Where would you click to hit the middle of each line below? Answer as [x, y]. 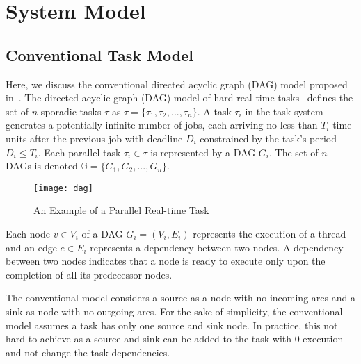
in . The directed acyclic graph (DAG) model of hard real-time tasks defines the [179, 98]
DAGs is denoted [42, 166]
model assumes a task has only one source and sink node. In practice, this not [172, 325]
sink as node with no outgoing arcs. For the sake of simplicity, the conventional [174, 311]
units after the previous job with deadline [94, 138]
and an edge [31, 247]
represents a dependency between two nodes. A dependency [217, 247]
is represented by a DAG [203, 152]
